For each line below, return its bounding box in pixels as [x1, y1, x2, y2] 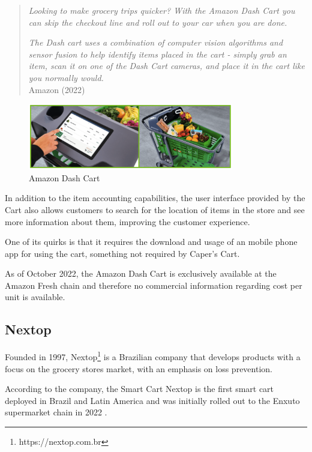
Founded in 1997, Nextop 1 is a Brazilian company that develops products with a [5, 349, 301, 363]
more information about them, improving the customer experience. [5, 215, 250, 228]
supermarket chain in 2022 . [5, 406, 107, 418]
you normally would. [28, 71, 104, 83]
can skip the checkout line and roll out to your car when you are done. [28, 16, 287, 28]
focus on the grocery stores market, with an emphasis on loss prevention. [5, 362, 272, 375]
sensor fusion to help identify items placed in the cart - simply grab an [28, 47, 287, 60]
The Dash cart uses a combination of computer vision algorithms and [28, 36, 283, 49]
